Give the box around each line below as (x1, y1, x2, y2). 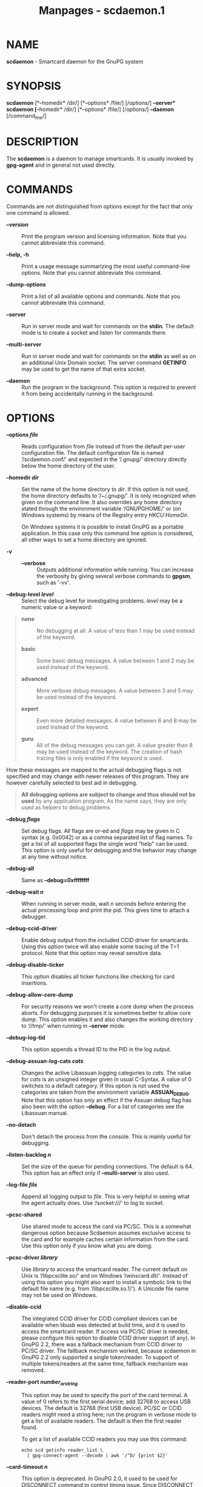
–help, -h (6, 251, 29, 258)
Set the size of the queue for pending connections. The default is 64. (21, 1163, 194, 1170)
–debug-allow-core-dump (6, 991, 73, 999)
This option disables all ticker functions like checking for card (21, 973, 175, 980)
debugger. (21, 913, 47, 920)
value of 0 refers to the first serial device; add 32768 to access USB (21, 1398, 191, 1405)
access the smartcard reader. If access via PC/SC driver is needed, (21, 1328, 190, 1335)
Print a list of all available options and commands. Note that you (21, 292, 181, 300)
